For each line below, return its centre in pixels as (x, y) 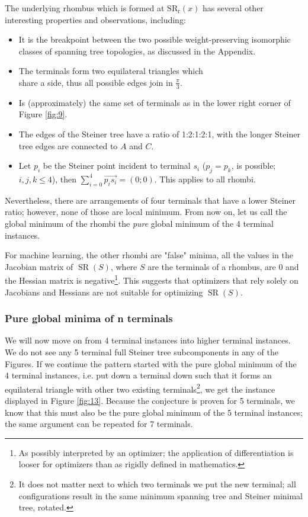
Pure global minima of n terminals (89, 318)
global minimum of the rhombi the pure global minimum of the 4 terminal (139, 223)
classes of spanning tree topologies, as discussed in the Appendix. (137, 51)
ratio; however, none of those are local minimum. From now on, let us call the (146, 212)
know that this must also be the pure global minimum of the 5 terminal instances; (154, 412)
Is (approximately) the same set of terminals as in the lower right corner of (155, 102)
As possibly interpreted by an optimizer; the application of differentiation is (156, 452)
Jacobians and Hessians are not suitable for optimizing (104, 292)
